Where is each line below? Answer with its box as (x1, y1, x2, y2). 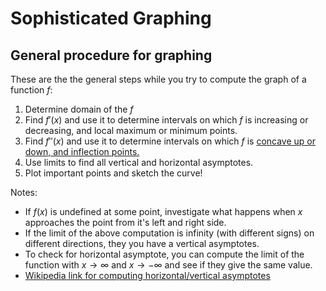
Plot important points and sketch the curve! (24, 167, 203, 179)
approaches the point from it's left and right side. (24, 217, 227, 228)
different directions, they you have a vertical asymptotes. (24, 238, 260, 249)
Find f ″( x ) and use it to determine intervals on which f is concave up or (24, 135, 317, 147)
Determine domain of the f (24, 103, 134, 115)
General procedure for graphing (10, 47, 213, 64)
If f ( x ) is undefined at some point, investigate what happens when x (24, 206, 303, 217)
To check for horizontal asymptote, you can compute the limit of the (24, 248, 305, 260)
